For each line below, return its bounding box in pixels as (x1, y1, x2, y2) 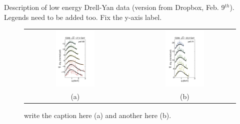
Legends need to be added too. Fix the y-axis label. (4, 11, 162, 22)
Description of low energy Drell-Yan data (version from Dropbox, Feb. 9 (4, 2, 225, 12)
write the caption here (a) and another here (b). (24, 110, 171, 121)
